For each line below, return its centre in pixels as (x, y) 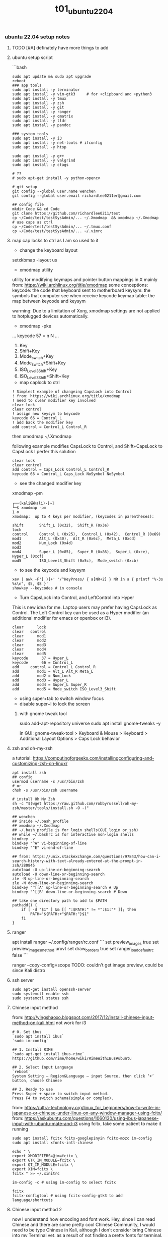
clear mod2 (29, 641)
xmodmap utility (36, 270)
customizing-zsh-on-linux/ (40, 764)
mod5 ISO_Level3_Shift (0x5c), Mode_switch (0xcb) (75, 561)
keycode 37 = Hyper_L (40, 658)
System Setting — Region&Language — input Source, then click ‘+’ (83, 1076)
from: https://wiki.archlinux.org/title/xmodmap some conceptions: (80, 285)
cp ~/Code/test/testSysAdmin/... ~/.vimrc (57, 231)
